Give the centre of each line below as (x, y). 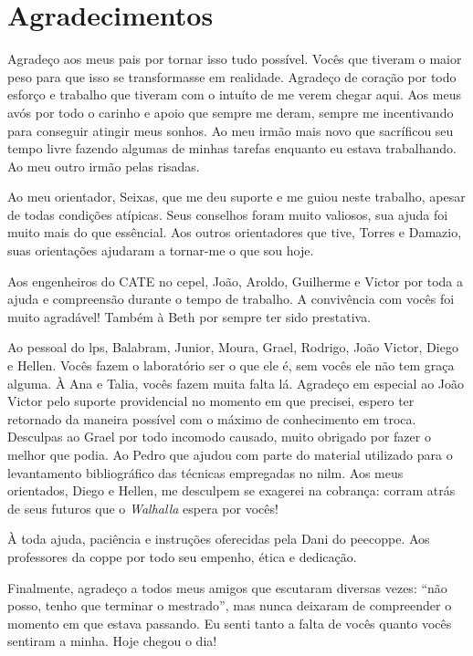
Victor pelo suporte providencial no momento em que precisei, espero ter (211, 401)
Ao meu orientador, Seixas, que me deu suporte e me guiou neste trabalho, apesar (236, 197)
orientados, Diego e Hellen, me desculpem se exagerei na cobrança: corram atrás (231, 490)
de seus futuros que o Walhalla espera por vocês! (143, 508)
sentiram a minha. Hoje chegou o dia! (112, 641)
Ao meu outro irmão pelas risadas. (104, 166)
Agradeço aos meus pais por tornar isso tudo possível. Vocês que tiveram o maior (235, 59)
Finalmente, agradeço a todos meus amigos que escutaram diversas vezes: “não (227, 587)
